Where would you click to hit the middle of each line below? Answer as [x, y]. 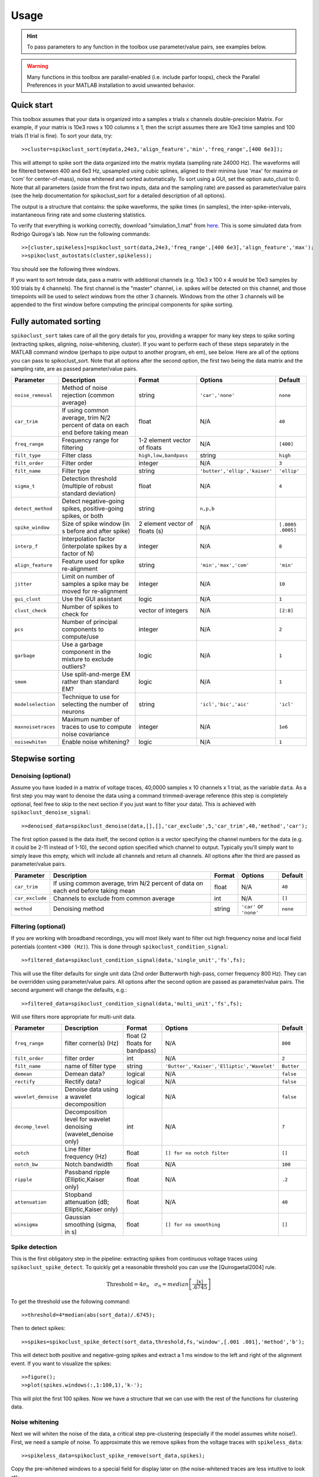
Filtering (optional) [38, 926]
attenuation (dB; [87, 1202]
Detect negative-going [93, 501]
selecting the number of [95, 704]
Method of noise [84, 388]
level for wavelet [87, 1120]
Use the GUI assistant [92, 599]
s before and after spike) [96, 531]
